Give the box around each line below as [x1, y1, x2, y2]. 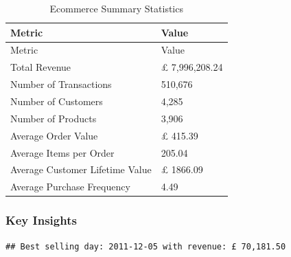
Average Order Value [10, 128, 98, 142]
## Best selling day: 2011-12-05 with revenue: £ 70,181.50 [5, 241, 286, 252]
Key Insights [5, 212, 77, 229]
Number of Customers [10, 93, 103, 108]
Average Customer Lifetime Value [10, 162, 152, 177]
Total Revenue [10, 60, 71, 74]
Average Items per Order [10, 145, 115, 159]
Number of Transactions [10, 77, 112, 91]
